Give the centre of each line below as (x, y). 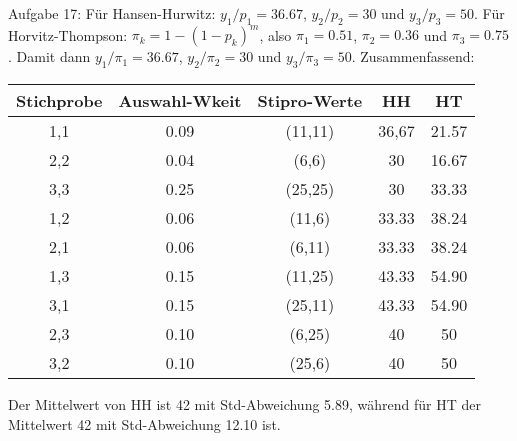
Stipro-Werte (310, 101)
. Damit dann (49, 56)
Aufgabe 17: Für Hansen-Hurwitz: (112, 13)
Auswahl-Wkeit (180, 101)
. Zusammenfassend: (413, 56)
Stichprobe (59, 101)
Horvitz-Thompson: (68, 34)
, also (275, 34)
